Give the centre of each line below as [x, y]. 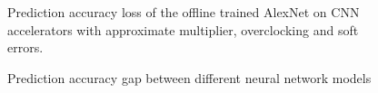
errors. [25, 47]
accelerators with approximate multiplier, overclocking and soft [183, 29]
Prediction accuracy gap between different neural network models [189, 77]
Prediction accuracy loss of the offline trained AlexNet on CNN [184, 12]
